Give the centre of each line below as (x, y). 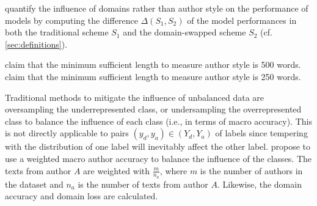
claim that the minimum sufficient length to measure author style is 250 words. (153, 76)
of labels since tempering (261, 133)
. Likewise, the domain (260, 184)
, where (173, 170)
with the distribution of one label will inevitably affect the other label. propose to (158, 146)
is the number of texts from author (143, 184)
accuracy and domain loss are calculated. (82, 196)
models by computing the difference (71, 20)
